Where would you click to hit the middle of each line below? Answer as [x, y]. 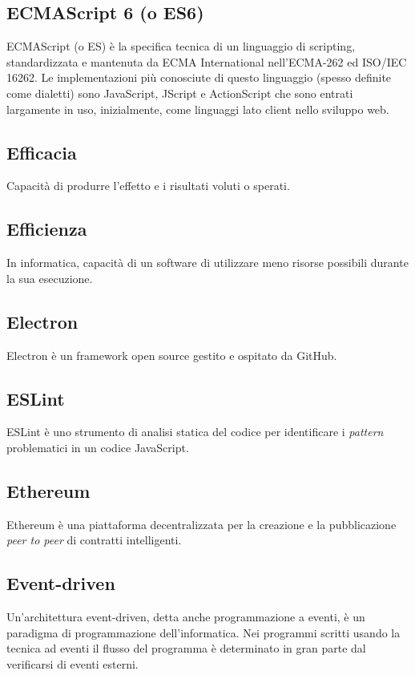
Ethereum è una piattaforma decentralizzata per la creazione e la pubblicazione [201, 524]
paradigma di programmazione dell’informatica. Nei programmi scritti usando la [203, 632]
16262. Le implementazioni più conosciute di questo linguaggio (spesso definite [199, 77]
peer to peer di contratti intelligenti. [94, 540]
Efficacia [42, 152]
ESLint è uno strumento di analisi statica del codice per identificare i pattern [195, 432]
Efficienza [47, 229]
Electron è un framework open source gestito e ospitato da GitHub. [172, 355]
